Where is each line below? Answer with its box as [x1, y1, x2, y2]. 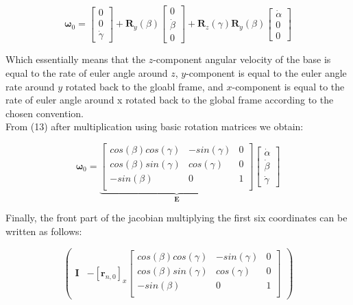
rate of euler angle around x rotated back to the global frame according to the [5, 93, 334, 107]
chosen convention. [5, 106, 84, 120]
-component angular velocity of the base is [153, 52, 331, 66]
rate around [5, 79, 55, 93]
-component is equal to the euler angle [186, 65, 347, 80]
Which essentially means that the [5, 52, 145, 66]
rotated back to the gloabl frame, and [65, 79, 223, 93]
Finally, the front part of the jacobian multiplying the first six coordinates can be [5, 210, 348, 225]
